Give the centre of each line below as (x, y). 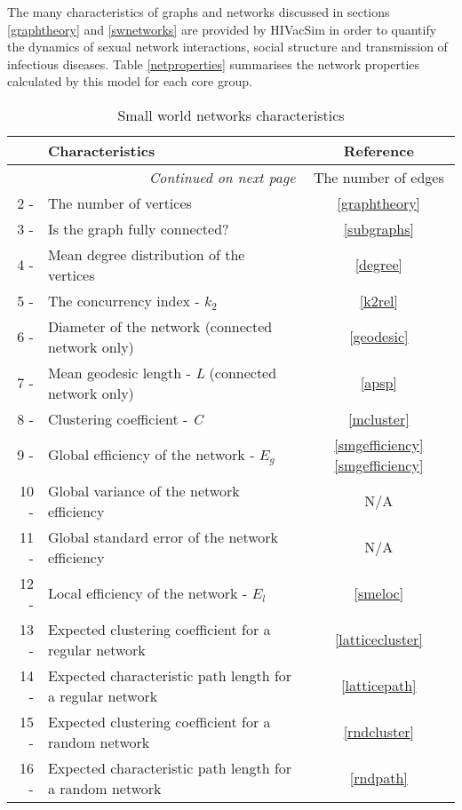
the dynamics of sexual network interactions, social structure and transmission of (227, 47)
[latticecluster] (378, 639)
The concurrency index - (123, 300)
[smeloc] (379, 593)
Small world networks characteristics (231, 115)
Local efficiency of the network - (147, 593)
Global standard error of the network (163, 536)
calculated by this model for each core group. (130, 81)
